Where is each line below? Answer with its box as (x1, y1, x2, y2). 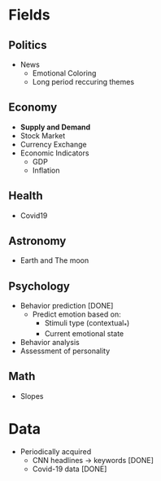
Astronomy (8, 234, 67, 248)
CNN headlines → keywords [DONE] (32, 455, 154, 465)
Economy (8, 100, 58, 115)
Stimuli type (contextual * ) (44, 318, 130, 330)
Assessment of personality (20, 346, 111, 356)
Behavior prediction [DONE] (20, 301, 114, 311)
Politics (8, 38, 47, 52)
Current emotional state (44, 329, 124, 339)
